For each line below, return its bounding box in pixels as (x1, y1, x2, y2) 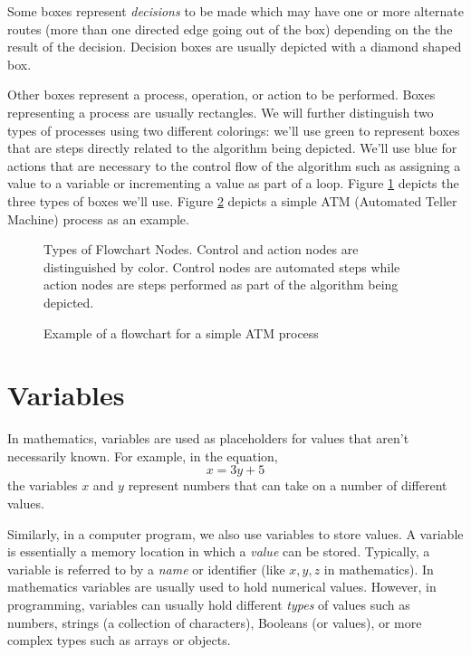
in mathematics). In (323, 559, 434, 578)
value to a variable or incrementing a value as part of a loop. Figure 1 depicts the (7, 174, 459, 193)
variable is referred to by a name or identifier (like (7, 559, 285, 578)
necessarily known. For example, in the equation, (7, 446, 278, 465)
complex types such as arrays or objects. (7, 631, 231, 650)
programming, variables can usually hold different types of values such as (7, 594, 410, 613)
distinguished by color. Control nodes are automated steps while (43, 257, 400, 276)
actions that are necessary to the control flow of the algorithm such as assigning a (7, 156, 461, 175)
